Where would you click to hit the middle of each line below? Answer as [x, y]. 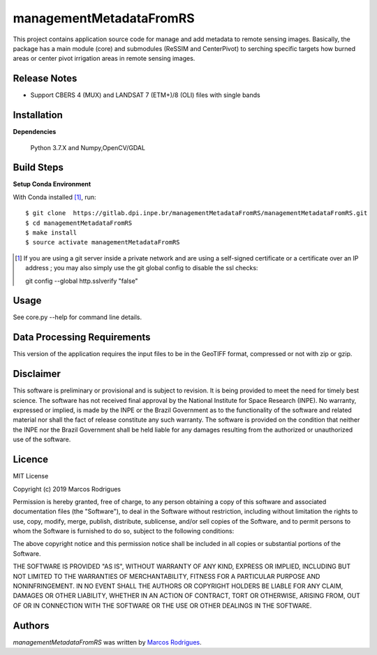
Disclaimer [37, 374]
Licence [31, 460]
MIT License [31, 476]
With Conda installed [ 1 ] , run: [55, 197]
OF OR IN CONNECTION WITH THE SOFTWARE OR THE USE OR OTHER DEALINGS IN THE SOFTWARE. [162, 605]
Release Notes [45, 79]
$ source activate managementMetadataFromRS [103, 242]
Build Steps [38, 168]
